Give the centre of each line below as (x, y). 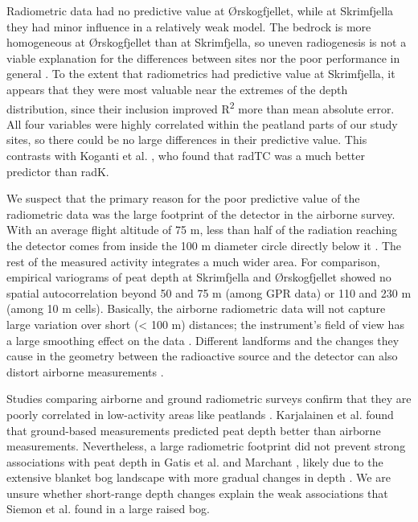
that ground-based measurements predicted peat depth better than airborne (194, 430)
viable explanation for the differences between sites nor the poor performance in (203, 58)
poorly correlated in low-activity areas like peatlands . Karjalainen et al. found (200, 414)
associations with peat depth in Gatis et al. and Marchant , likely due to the (195, 461)
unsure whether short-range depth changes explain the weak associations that (197, 493)
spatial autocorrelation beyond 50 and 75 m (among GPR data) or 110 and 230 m (209, 292)
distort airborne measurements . (85, 371)
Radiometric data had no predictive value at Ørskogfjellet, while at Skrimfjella (200, 10)
